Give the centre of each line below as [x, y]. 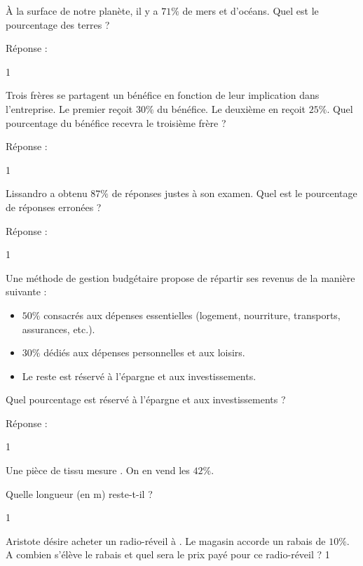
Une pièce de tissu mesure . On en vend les [98, 470]
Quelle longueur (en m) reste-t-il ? [79, 493]
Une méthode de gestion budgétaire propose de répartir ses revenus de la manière [180, 277]
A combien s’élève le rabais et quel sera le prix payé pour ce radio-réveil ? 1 [168, 554]
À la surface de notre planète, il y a [82, 11]
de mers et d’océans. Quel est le [251, 11]
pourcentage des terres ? [58, 24]
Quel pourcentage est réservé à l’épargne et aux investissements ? [146, 399]
